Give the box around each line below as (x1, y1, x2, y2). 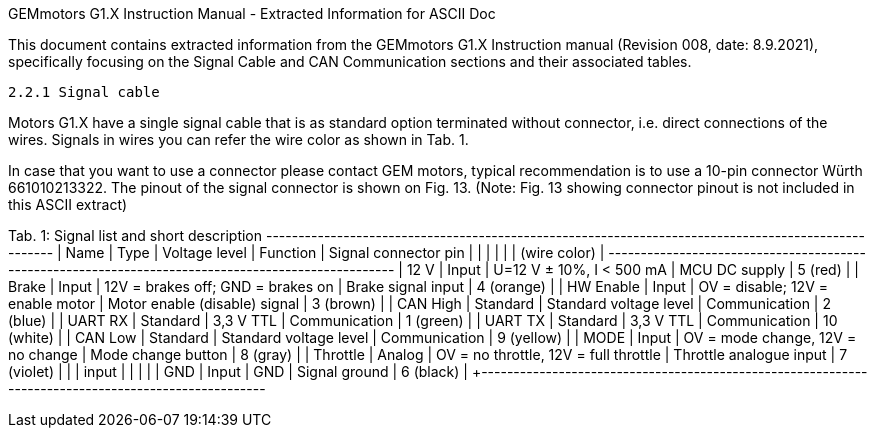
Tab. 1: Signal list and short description (8, 227, 263, 244)
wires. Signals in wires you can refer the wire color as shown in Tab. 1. (8, 131, 469, 148)
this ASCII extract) (8, 196, 128, 213)
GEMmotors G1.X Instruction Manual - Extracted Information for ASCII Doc (8, 5, 496, 22)
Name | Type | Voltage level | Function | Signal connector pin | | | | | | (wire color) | (65, 244, 605, 261)
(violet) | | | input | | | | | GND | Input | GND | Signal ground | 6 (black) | (8, 363, 468, 380)
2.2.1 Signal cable (8, 84, 160, 100)
